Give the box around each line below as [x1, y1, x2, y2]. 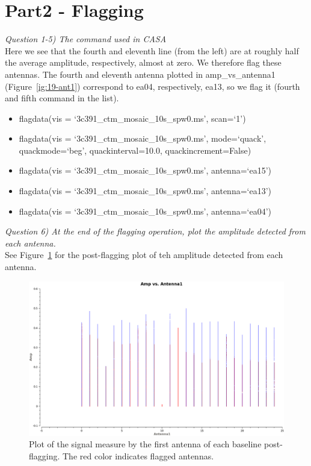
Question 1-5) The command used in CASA [5, 33, 167, 45]
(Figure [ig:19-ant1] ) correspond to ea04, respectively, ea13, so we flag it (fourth [5, 80, 300, 92]
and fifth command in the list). [5, 92, 119, 104]
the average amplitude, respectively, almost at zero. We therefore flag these [5, 56, 282, 69]
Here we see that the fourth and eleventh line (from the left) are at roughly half [5, 44, 299, 57]
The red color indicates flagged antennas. [63, 449, 214, 462]
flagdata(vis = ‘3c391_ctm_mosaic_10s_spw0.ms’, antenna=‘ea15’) [19, 164, 271, 177]
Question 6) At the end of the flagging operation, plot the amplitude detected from [5, 225, 306, 238]
